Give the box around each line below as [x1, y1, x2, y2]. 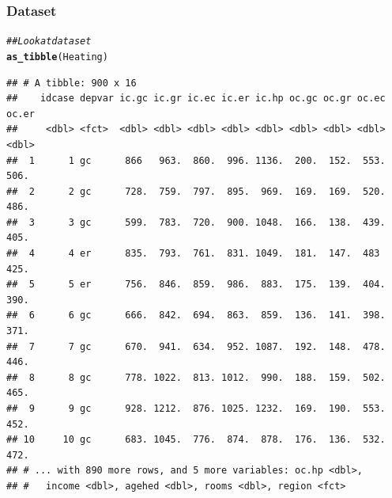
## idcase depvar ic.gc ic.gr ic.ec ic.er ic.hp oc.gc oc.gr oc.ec [6, 93, 386, 105]
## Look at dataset [6, 36, 92, 48]
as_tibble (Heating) [6, 51, 108, 63]
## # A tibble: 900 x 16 [6, 77, 137, 89]
